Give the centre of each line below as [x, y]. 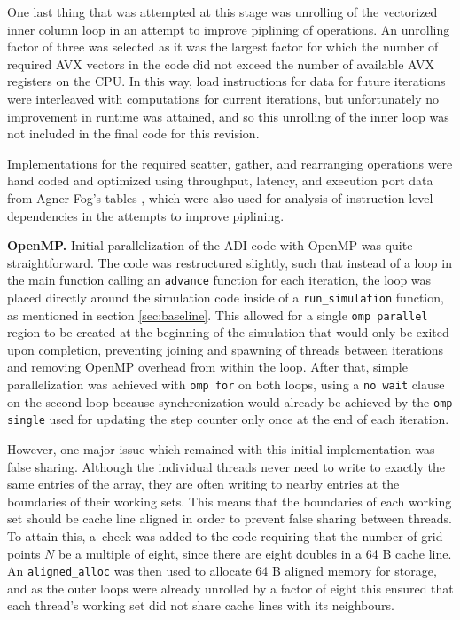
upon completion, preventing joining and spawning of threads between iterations [225, 349]
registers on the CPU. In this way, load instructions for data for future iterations [226, 81]
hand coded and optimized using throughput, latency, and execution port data [220, 181]
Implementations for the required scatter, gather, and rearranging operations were [230, 163]
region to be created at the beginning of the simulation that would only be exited [228, 332]
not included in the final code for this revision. [133, 133]
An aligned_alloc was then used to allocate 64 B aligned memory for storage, [222, 571]
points [24, 553]
